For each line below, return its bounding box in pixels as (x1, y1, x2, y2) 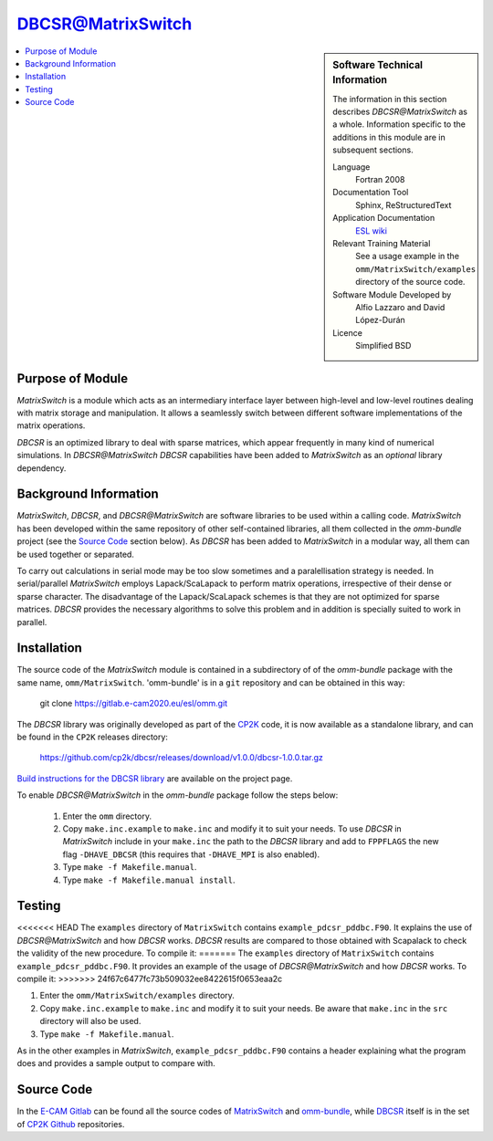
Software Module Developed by (332, 288, 452, 300)
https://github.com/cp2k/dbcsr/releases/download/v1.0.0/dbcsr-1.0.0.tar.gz (39, 752, 323, 763)
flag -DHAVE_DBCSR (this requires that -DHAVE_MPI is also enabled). (62, 849, 320, 860)
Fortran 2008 (355, 174, 405, 185)
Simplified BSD (355, 340, 412, 351)
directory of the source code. (355, 277, 466, 288)
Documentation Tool (332, 187, 409, 198)
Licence (332, 327, 362, 338)
